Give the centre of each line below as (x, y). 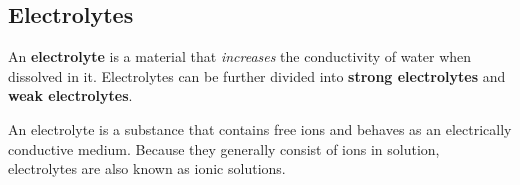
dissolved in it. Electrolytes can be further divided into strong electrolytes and (257, 75)
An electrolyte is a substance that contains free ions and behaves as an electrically (260, 128)
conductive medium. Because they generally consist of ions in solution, (224, 148)
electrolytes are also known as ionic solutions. (147, 168)
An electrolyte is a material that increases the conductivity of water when (240, 56)
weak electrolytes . (70, 95)
